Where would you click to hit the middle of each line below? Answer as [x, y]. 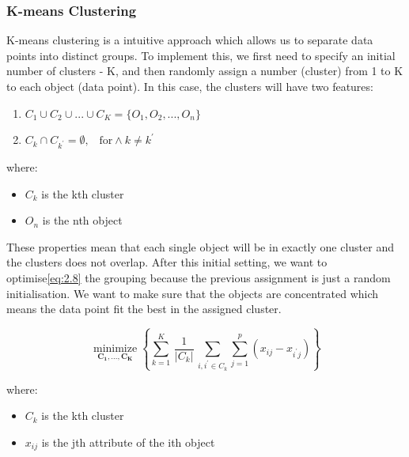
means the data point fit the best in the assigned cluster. [144, 309]
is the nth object [82, 220]
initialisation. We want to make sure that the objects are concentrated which [193, 293]
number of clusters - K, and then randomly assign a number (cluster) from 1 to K [205, 71]
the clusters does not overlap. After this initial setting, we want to [167, 262]
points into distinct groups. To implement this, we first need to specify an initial [201, 55]
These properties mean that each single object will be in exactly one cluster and [200, 246]
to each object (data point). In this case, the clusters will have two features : [190, 86]
